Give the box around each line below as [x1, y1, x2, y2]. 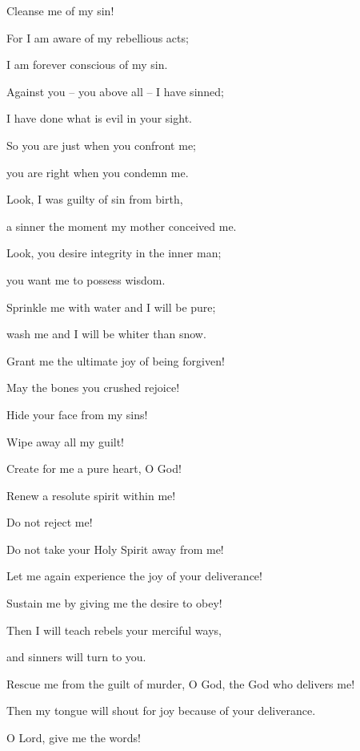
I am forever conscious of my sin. [6, 56, 168, 73]
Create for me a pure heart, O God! [6, 460, 182, 477]
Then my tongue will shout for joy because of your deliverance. [6, 702, 316, 719]
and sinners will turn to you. [6, 648, 146, 665]
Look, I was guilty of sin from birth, [6, 191, 183, 208]
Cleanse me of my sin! [6, 2, 114, 18]
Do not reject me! [6, 514, 93, 531]
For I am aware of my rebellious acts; [6, 29, 189, 46]
